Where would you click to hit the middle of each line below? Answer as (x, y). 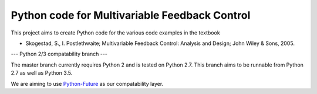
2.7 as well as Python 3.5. (42, 73)
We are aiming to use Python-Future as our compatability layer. (87, 83)
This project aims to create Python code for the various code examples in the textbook (115, 33)
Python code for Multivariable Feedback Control (131, 15)
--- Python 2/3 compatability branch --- (59, 54)
